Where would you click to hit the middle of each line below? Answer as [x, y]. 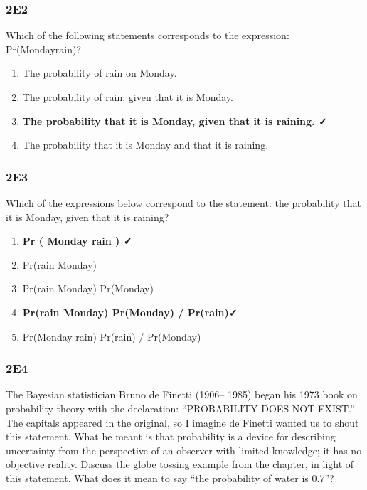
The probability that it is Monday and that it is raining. [145, 145]
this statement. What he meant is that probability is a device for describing [171, 436]
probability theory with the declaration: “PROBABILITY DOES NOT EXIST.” [180, 408]
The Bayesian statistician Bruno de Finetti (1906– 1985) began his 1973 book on [182, 394]
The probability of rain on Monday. [100, 73]
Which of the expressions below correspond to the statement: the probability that [183, 203]
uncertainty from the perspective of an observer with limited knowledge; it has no [184, 450]
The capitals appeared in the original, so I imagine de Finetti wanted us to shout [182, 422]
